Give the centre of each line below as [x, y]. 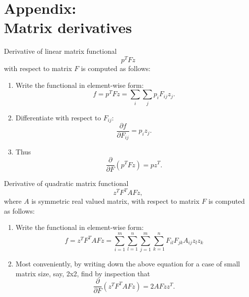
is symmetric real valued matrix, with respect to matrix [115, 201]
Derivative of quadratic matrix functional [66, 183]
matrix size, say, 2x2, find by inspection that [83, 273]
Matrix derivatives [68, 27]
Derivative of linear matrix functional [60, 51]
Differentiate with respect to [58, 117]
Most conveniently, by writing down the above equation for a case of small [128, 264]
